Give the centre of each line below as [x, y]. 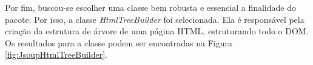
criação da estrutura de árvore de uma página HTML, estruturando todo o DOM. [157, 31]
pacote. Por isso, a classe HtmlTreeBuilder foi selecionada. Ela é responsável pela [155, 19]
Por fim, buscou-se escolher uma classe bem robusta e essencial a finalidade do [150, 7]
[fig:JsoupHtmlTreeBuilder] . [56, 54]
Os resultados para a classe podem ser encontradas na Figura [119, 42]
